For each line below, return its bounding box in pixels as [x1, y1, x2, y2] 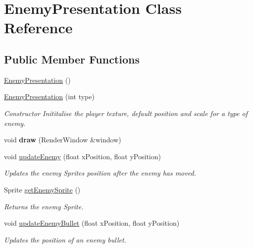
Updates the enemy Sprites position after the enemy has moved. [4, 168, 196, 178]
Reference [4, 17, 73, 38]
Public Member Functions [4, 51, 140, 66]
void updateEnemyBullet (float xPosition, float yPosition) [4, 218, 180, 228]
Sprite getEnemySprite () [4, 184, 81, 194]
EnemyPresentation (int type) [4, 91, 95, 102]
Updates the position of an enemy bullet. [4, 234, 126, 245]
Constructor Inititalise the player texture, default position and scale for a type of [4, 108, 248, 118]
